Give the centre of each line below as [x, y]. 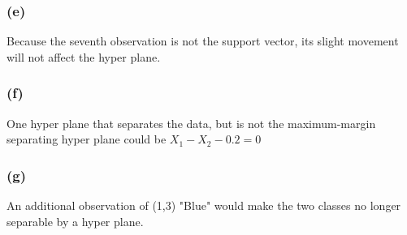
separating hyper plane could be [87, 139]
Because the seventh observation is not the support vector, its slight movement [203, 41]
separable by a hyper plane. [75, 221]
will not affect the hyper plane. [84, 56]
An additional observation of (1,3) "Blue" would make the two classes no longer [204, 205]
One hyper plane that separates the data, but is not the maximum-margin [191, 123]
